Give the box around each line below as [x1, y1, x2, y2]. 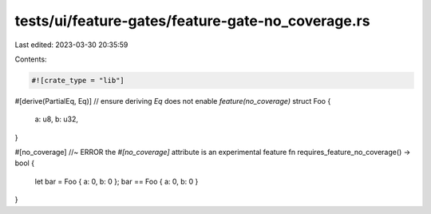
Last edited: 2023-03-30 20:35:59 [14, 40, 129, 50]
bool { [14, 158, 35, 168]
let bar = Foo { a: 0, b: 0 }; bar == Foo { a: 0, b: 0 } [34, 176, 199, 186]
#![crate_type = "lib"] [31, 76, 125, 85]
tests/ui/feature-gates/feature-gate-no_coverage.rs [14, 12, 370, 30]
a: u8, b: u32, [34, 114, 79, 124]
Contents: [14, 54, 47, 64]
